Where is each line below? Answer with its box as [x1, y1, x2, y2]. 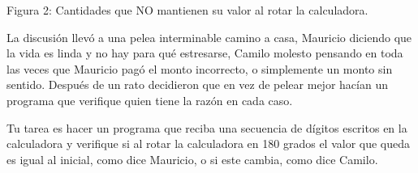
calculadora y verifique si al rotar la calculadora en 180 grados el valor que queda [6, 135, 411, 152]
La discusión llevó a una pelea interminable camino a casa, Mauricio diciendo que [6, 28, 412, 45]
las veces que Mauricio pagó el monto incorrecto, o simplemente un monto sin [6, 60, 393, 77]
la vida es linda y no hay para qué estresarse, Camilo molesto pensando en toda [6, 44, 403, 61]
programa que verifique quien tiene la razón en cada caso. [6, 91, 293, 108]
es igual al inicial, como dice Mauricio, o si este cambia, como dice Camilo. [6, 150, 378, 167]
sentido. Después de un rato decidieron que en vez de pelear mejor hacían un [6, 76, 388, 93]
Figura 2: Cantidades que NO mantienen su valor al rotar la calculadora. [6, 2, 368, 18]
